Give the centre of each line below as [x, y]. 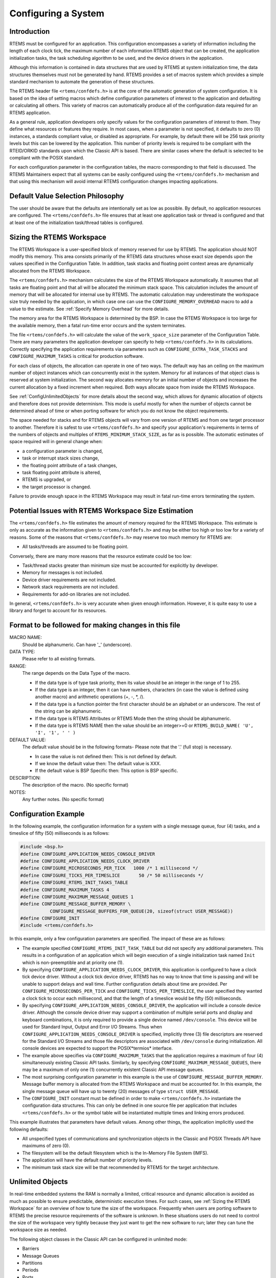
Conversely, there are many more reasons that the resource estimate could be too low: [100, 556]
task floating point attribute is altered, [62, 472]
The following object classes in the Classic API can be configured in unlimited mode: [98, 1239]
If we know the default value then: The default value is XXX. [98, 763]
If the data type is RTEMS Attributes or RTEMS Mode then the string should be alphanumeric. [133, 718]
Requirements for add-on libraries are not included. [76, 594]
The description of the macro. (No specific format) [75, 785]
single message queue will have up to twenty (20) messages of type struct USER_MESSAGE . [121, 1091]
